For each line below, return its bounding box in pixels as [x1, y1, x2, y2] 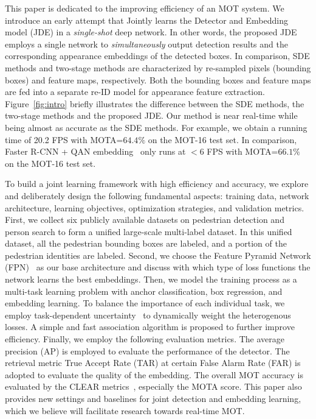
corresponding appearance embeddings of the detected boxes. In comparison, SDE [5, 49, 310, 62]
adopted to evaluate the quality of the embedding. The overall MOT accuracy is [5, 368, 303, 381]
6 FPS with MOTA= [199, 145, 278, 158]
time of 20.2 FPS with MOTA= [5, 133, 123, 146]
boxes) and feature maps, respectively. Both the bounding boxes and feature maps [5, 73, 311, 86]
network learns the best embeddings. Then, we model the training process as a [5, 273, 297, 286]
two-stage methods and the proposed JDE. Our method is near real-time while [5, 109, 298, 122]
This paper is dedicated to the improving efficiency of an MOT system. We [5, 2, 284, 14]
